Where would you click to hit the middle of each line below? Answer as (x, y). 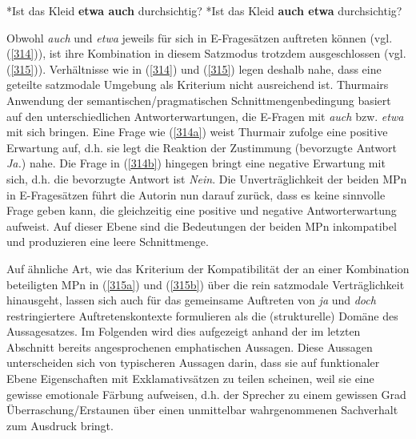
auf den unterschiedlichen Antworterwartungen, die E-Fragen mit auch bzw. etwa (205, 116)
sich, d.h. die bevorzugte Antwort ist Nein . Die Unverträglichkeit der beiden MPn (207, 178)
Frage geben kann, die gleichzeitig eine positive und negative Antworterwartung (202, 210)
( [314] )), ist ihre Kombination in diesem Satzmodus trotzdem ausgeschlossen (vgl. (206, 53)
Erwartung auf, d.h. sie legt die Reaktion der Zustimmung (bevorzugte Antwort (202, 147)
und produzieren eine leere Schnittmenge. (108, 242)
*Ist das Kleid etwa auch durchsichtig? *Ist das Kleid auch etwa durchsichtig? (204, 10)
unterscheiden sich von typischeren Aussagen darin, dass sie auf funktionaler (193, 362)
